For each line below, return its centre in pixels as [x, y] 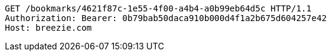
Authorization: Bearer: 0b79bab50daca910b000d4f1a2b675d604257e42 [166, 18]
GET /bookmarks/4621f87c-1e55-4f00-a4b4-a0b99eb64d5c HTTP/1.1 [158, 8]
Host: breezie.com [48, 28]
